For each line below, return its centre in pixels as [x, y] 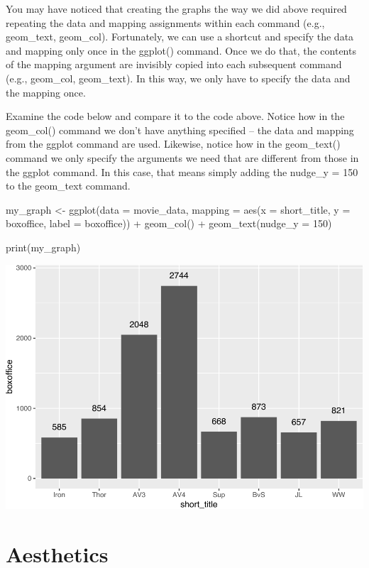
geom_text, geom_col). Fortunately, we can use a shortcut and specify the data [180, 37]
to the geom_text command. [68, 186]
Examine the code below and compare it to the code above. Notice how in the [175, 116]
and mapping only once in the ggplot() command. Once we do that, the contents [181, 50]
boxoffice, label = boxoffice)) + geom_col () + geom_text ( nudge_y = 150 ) [169, 223]
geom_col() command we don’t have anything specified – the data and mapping [180, 130]
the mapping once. [46, 92]
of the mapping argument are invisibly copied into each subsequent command [174, 64]
